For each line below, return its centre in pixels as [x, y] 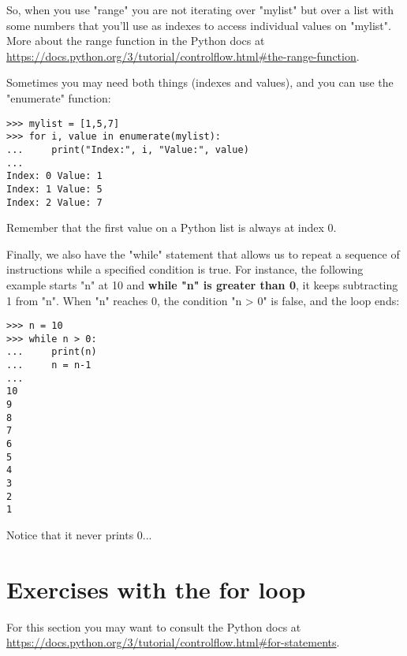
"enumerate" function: [59, 97]
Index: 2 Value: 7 [54, 202]
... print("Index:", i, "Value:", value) [128, 149]
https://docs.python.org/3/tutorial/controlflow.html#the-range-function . [183, 56]
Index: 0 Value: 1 [54, 176]
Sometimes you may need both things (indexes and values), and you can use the [200, 82]
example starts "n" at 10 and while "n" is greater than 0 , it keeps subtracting [202, 284]
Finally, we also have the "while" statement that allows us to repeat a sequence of [203, 253]
